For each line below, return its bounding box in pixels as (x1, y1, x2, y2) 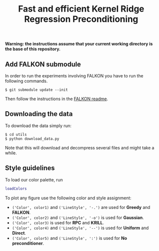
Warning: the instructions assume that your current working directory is (5, 41, 153, 47)
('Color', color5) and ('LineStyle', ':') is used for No (12, 235, 127, 241)
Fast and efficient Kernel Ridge (18, 3, 145, 15)
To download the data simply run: (5, 122, 72, 129)
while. (5, 150, 17, 156)
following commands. (5, 78, 48, 84)
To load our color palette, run (5, 177, 63, 182)
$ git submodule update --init (5, 88, 68, 92)
